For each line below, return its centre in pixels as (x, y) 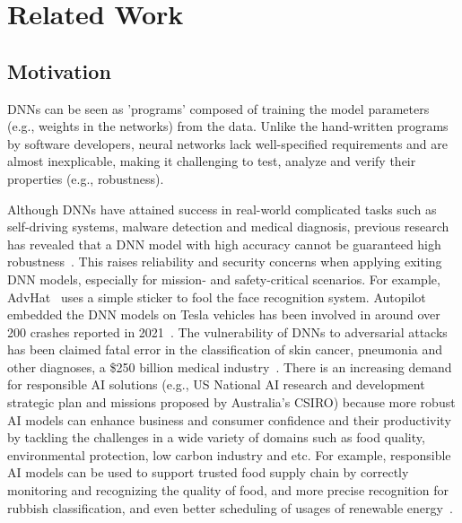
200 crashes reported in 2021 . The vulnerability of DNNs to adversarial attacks (227, 331)
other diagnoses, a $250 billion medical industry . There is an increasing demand (230, 366)
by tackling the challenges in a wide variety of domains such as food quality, (216, 437)
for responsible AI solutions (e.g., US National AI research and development (216, 384)
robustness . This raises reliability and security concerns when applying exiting (225, 261)
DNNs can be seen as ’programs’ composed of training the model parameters (218, 108)
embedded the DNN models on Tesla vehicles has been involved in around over (224, 314)
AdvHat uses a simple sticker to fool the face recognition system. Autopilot (217, 296)
